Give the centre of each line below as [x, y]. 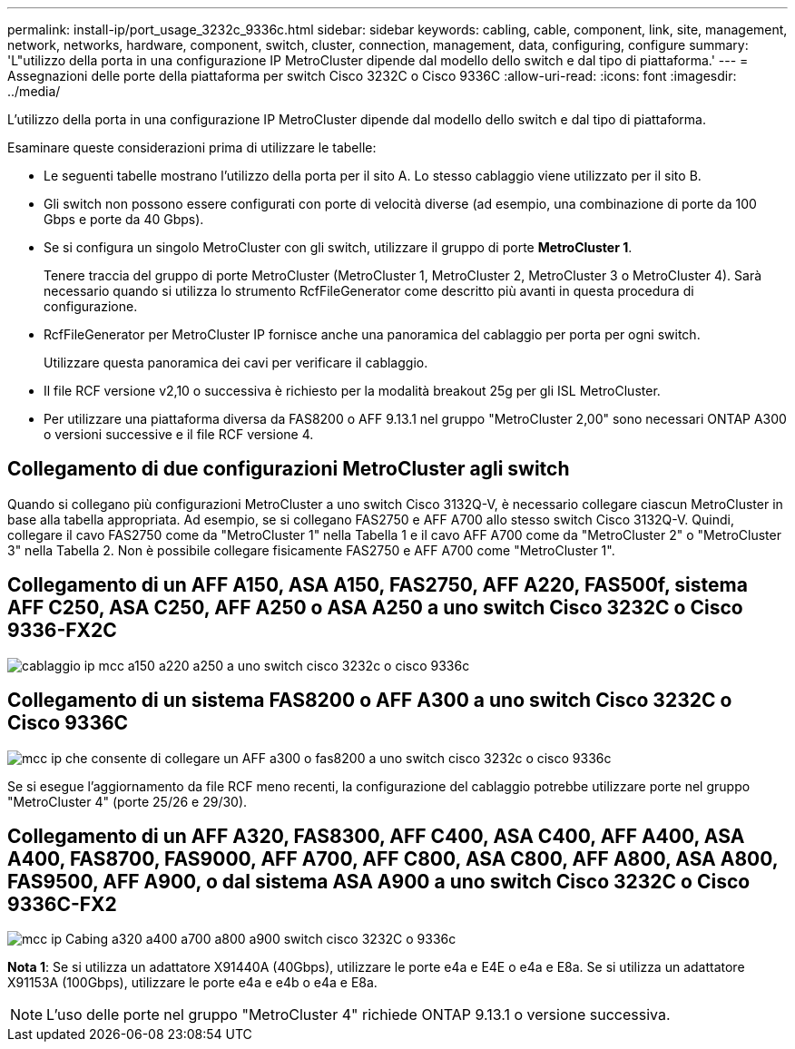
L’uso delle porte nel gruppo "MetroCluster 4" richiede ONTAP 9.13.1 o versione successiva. [358, 1015]
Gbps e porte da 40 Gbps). [124, 219]
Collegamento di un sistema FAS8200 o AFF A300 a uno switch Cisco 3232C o [370, 701]
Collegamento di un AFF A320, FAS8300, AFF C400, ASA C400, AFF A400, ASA [376, 836]
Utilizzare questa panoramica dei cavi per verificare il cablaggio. [236, 363]
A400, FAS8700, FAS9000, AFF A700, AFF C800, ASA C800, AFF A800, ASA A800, [393, 858]
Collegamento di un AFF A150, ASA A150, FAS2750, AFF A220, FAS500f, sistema [378, 585]
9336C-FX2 [62, 904]
